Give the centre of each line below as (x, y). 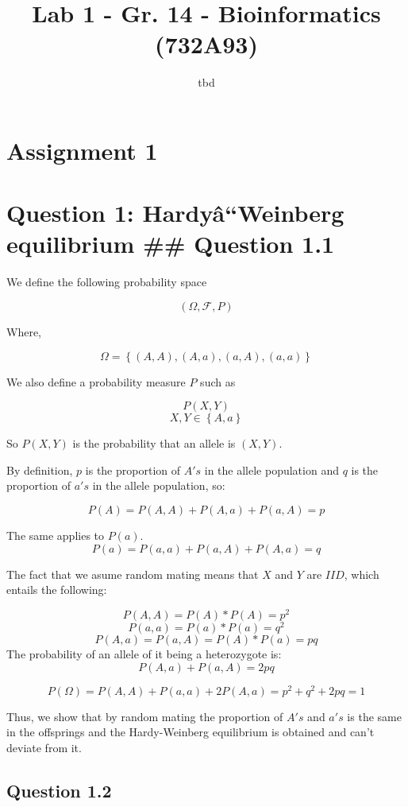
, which (362, 574)
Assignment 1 (82, 150)
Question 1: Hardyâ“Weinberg (175, 213)
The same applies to (56, 535)
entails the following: (57, 590)
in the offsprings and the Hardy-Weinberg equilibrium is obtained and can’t (191, 732)
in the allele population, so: (159, 485)
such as (218, 381)
